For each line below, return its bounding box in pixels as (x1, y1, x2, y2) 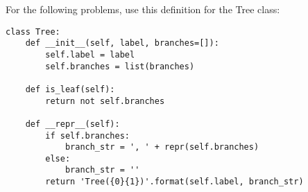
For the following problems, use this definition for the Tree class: (6, 2, 280, 16)
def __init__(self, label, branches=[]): (25, 38, 219, 49)
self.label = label (45, 49, 135, 60)
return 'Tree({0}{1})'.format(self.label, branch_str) (45, 177, 304, 187)
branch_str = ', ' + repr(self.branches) (65, 142, 259, 152)
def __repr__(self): (25, 119, 120, 129)
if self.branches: (45, 130, 130, 141)
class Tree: (6, 26, 60, 37)
